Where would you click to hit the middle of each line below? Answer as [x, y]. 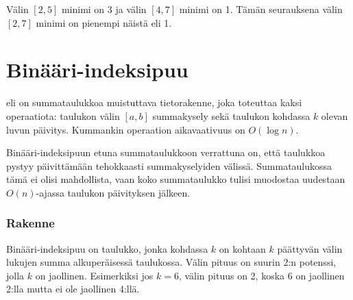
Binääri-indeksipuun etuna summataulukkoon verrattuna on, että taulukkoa [166, 152]
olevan [334, 115]
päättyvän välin [310, 248]
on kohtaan [242, 248]
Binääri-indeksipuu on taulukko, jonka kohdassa [107, 248]
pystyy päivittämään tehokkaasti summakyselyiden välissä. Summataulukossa [169, 165]
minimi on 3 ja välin [104, 9]
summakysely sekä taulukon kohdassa [231, 115]
